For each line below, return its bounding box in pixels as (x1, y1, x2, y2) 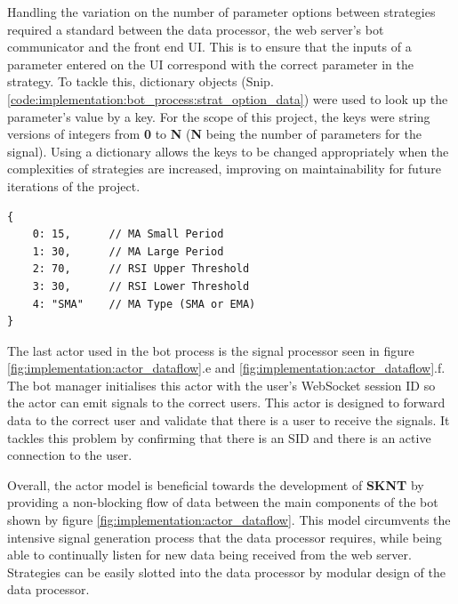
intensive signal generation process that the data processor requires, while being (7, 527, 442, 546)
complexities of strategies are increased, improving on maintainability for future (7, 159, 441, 178)
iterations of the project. (7, 176, 141, 195)
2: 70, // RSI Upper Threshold (32, 262, 250, 276)
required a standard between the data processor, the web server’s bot (7, 20, 384, 38)
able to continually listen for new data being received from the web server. (7, 545, 412, 564)
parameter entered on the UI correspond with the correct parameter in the (7, 54, 414, 73)
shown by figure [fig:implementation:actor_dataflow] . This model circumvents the (7, 511, 451, 529)
